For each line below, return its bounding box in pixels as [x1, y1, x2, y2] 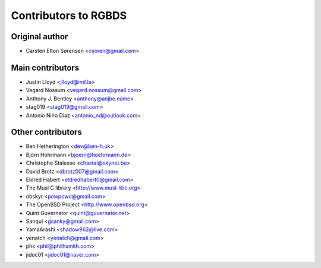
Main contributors [11, 62, 80, 72]
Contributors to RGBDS [11, 9, 127, 22]
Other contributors [11, 127, 83, 137]
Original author [11, 31, 68, 42]
